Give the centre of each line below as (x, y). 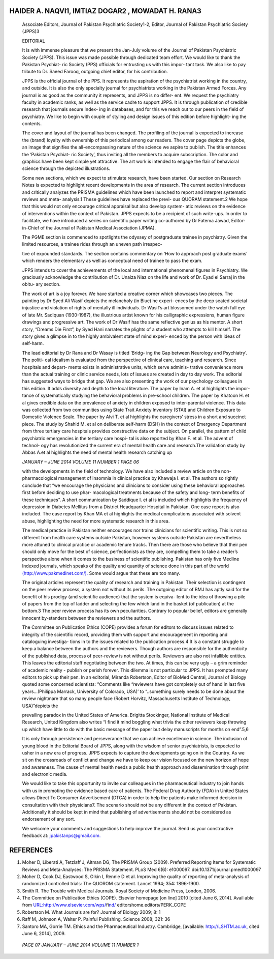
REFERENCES (31, 850)
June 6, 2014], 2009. (44, 934)
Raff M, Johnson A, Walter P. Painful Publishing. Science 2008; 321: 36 (96, 919)
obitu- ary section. (41, 284)
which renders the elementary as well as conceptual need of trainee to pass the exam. (112, 261)
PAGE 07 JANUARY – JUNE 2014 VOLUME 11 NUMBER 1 (80, 945)
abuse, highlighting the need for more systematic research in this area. (96, 521)
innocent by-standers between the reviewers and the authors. (87, 618)
